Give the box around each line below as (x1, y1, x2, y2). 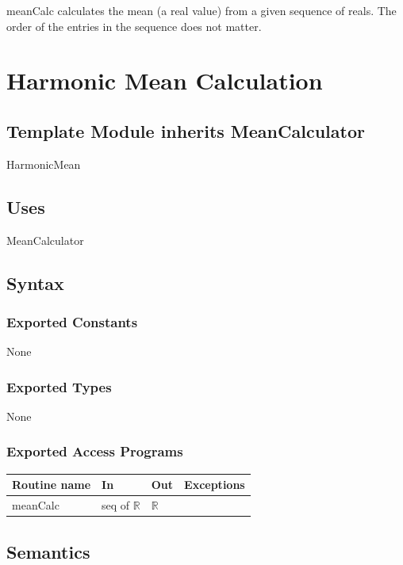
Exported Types (6, 376, 112, 396)
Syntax (6, 270, 64, 295)
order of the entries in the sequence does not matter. (6, 17, 262, 34)
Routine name (12, 476, 91, 493)
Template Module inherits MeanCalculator (6, 118, 365, 143)
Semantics (6, 539, 90, 563)
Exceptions (184, 476, 245, 493)
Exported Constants (6, 311, 138, 331)
